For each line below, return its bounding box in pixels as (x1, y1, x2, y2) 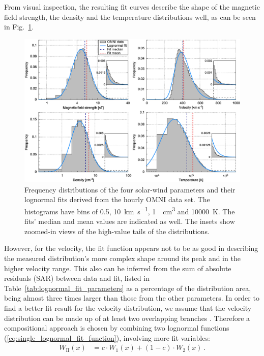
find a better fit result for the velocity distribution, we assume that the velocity (4, 302, 252, 313)
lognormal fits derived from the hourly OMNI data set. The (24, 194, 210, 205)
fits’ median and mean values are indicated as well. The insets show (24, 216, 235, 226)
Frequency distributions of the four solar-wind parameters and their (24, 184, 236, 195)
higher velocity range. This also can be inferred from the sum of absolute (4, 263, 231, 273)
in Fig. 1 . (4, 21, 34, 32)
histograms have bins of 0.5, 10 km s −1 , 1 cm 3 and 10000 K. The (24, 204, 235, 216)
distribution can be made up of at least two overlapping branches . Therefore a (4, 312, 250, 323)
